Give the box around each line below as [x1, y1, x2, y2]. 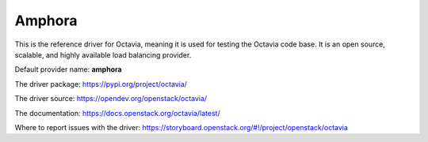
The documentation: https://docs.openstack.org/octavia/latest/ [14, 108, 221, 118]
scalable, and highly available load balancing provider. [14, 50, 192, 59]
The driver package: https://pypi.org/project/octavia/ [14, 79, 188, 88]
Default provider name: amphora [14, 65, 122, 74]
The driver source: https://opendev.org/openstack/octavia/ [14, 94, 208, 103]
